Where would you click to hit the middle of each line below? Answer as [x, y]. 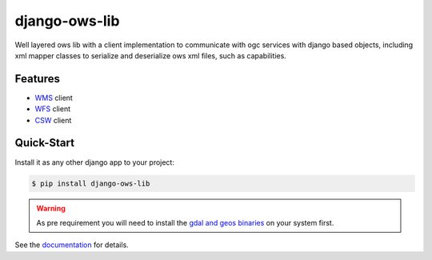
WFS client [53, 109]
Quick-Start [45, 143]
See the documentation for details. [72, 245]
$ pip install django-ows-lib [91, 183]
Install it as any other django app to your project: [95, 162]
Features [37, 79]
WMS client [54, 98]
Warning [51, 208]
